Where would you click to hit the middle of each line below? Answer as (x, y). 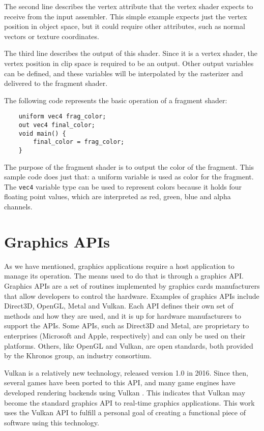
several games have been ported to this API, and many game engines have (120, 382)
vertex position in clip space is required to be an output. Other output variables (129, 63)
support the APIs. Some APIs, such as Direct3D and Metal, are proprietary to (127, 326)
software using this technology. (52, 422)
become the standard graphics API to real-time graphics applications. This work (129, 402)
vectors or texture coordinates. (52, 36)
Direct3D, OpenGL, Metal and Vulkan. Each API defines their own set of (119, 306)
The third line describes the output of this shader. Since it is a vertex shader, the (131, 53)
